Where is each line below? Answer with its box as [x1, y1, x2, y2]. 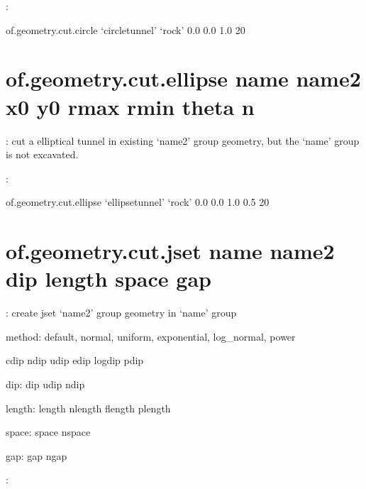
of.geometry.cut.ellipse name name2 [6, 64, 361, 93]
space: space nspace [6, 424, 91, 439]
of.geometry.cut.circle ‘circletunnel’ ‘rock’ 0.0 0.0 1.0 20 [6, 22, 245, 37]
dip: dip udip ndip [6, 376, 85, 391]
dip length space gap [6, 264, 211, 293]
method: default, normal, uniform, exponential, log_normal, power [6, 329, 296, 344]
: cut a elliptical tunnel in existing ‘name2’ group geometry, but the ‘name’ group [6, 133, 360, 148]
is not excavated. [6, 147, 79, 162]
